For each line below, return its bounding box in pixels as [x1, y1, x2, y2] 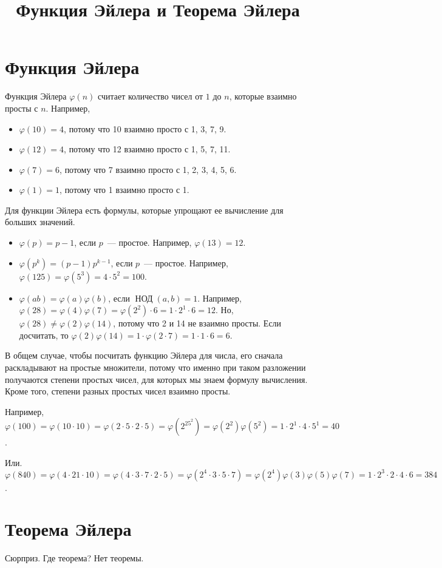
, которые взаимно [229, 90, 297, 103]
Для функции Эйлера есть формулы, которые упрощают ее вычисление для [5, 203, 284, 216]
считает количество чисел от [97, 90, 203, 103]
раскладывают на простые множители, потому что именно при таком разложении [5, 361, 306, 374]
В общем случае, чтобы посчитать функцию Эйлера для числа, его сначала [5, 349, 283, 362]
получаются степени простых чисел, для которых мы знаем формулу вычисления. [5, 373, 308, 385]
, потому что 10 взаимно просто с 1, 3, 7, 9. [64, 122, 226, 135]
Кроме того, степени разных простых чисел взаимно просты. [5, 385, 231, 397]
